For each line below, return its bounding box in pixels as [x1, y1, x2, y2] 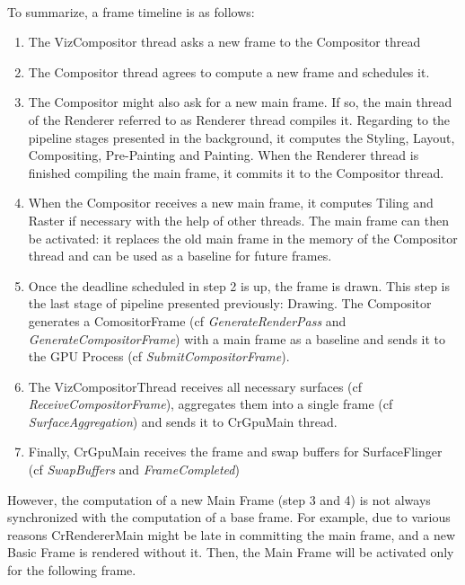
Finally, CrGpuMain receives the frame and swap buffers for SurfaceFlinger [28, 442, 443, 461]
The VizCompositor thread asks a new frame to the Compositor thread [28, 32, 421, 51]
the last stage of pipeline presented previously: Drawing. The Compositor [28, 294, 432, 313]
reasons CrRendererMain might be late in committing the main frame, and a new [7, 525, 456, 544]
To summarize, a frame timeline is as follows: [7, 2, 255, 21]
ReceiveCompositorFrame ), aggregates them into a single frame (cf [28, 394, 393, 413]
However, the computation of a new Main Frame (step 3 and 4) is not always [7, 490, 431, 509]
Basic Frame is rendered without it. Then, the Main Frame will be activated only [7, 543, 454, 562]
